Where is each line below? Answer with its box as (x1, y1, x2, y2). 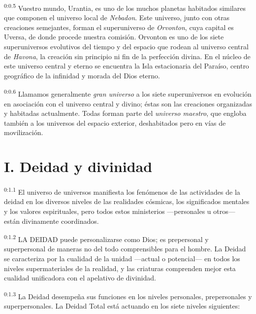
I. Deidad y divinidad (4, 156, 153, 176)
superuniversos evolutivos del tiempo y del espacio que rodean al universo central (4, 41, 249, 52)
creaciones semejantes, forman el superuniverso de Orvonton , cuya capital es (4, 22, 234, 32)
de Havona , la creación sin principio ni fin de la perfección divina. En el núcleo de (4, 51, 251, 61)
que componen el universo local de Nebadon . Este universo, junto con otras (4, 12, 230, 23)
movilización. (4, 127, 43, 138)
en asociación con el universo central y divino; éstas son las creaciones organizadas (4, 98, 252, 108)
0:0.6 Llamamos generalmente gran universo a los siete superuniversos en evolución (4, 87, 252, 99)
